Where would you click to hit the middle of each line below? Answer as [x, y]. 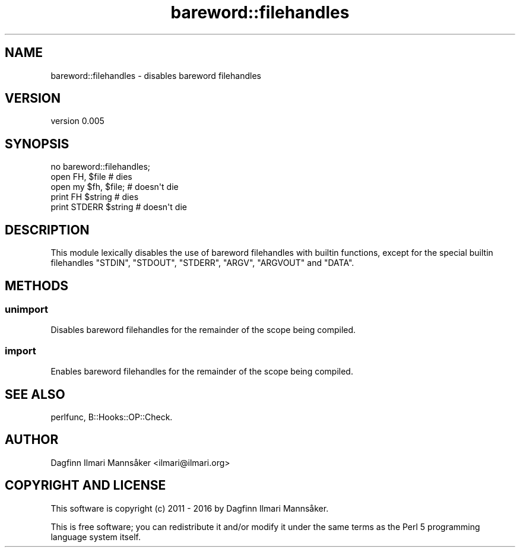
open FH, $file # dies [91, 177]
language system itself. [96, 537]
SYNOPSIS [37, 144]
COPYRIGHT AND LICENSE [85, 486]
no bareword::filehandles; [101, 167]
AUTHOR [32, 440]
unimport [27, 309]
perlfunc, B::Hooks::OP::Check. [112, 417]
